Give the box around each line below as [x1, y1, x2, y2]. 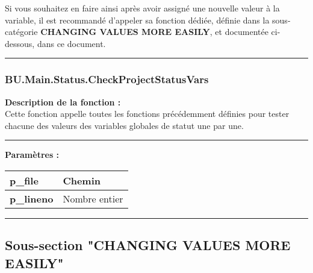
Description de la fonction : [5, 95, 121, 108]
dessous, [5, 37, 35, 49]
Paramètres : [5, 148, 60, 161]
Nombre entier [63, 191, 123, 206]
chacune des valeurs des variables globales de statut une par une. [5, 119, 244, 131]
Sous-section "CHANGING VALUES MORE [5, 236, 291, 254]
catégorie [5, 25, 38, 38]
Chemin [63, 173, 101, 187]
